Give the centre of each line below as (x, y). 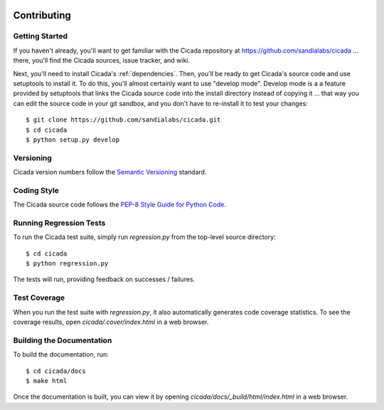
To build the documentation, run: (61, 354)
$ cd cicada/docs (56, 371)
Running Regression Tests (59, 223)
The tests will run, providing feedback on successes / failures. (104, 279)
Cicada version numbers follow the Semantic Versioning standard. (110, 172)
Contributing (42, 15)
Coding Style (36, 190)
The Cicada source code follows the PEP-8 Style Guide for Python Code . (120, 205)
